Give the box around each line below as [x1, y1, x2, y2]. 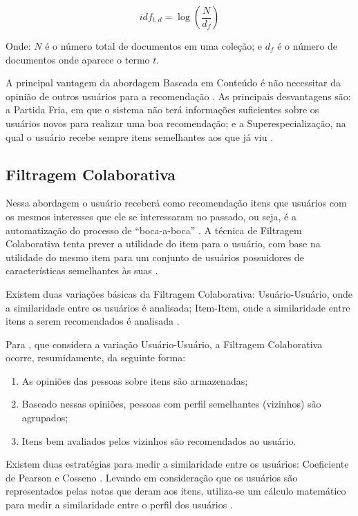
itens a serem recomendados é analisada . [6, 314, 180, 328]
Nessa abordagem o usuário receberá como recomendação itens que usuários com [6, 195, 347, 210]
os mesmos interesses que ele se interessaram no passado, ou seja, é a [6, 209, 296, 223]
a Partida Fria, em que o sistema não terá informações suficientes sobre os [6, 102, 319, 117]
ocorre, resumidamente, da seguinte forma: [6, 350, 186, 365]
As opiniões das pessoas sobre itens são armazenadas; [21, 373, 248, 388]
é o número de [277, 39, 337, 52]
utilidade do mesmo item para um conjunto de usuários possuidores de [6, 249, 304, 264]
